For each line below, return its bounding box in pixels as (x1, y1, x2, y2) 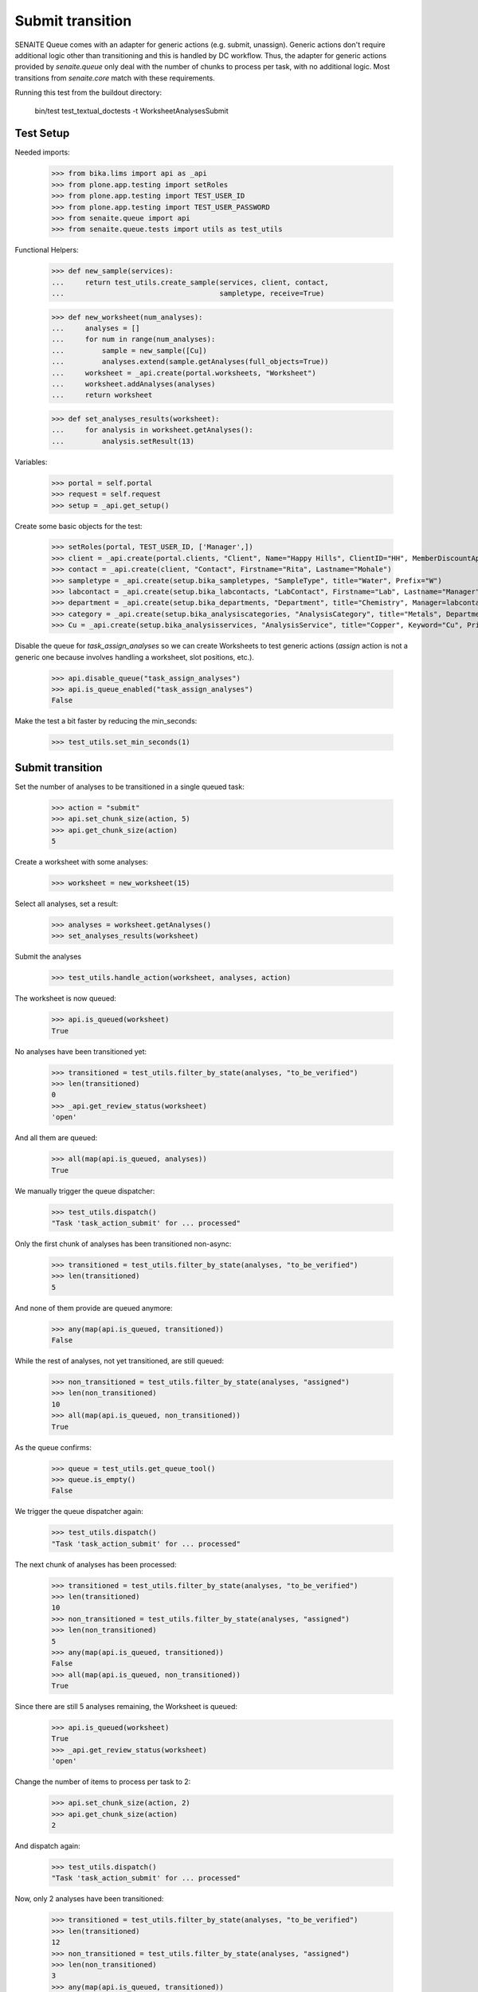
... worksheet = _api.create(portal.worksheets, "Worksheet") (51, 368, 316, 378)
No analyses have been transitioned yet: (14, 1046, 147, 1056)
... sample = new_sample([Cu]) (51, 346, 207, 355)
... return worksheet (51, 390, 153, 400)
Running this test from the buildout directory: (14, 88, 163, 97)
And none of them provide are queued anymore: (14, 1303, 173, 1312)
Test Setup (14, 127, 70, 140)
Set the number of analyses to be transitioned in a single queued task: (14, 782, 245, 791)
